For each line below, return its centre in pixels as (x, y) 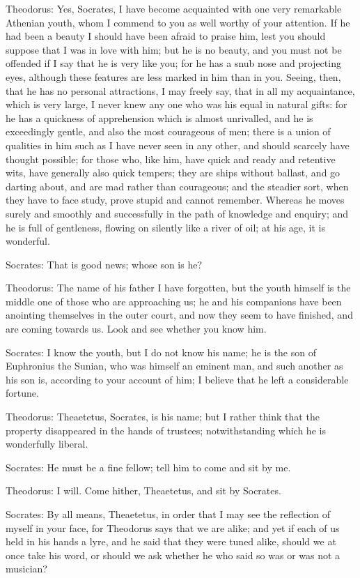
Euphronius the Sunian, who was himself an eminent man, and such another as (174, 366)
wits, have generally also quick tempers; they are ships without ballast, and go (173, 173)
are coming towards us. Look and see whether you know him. (136, 329)
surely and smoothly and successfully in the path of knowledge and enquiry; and (177, 213)
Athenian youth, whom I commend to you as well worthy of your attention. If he (178, 22)
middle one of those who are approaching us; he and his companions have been (174, 301)
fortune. (22, 393)
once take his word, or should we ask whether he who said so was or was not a (173, 555)
